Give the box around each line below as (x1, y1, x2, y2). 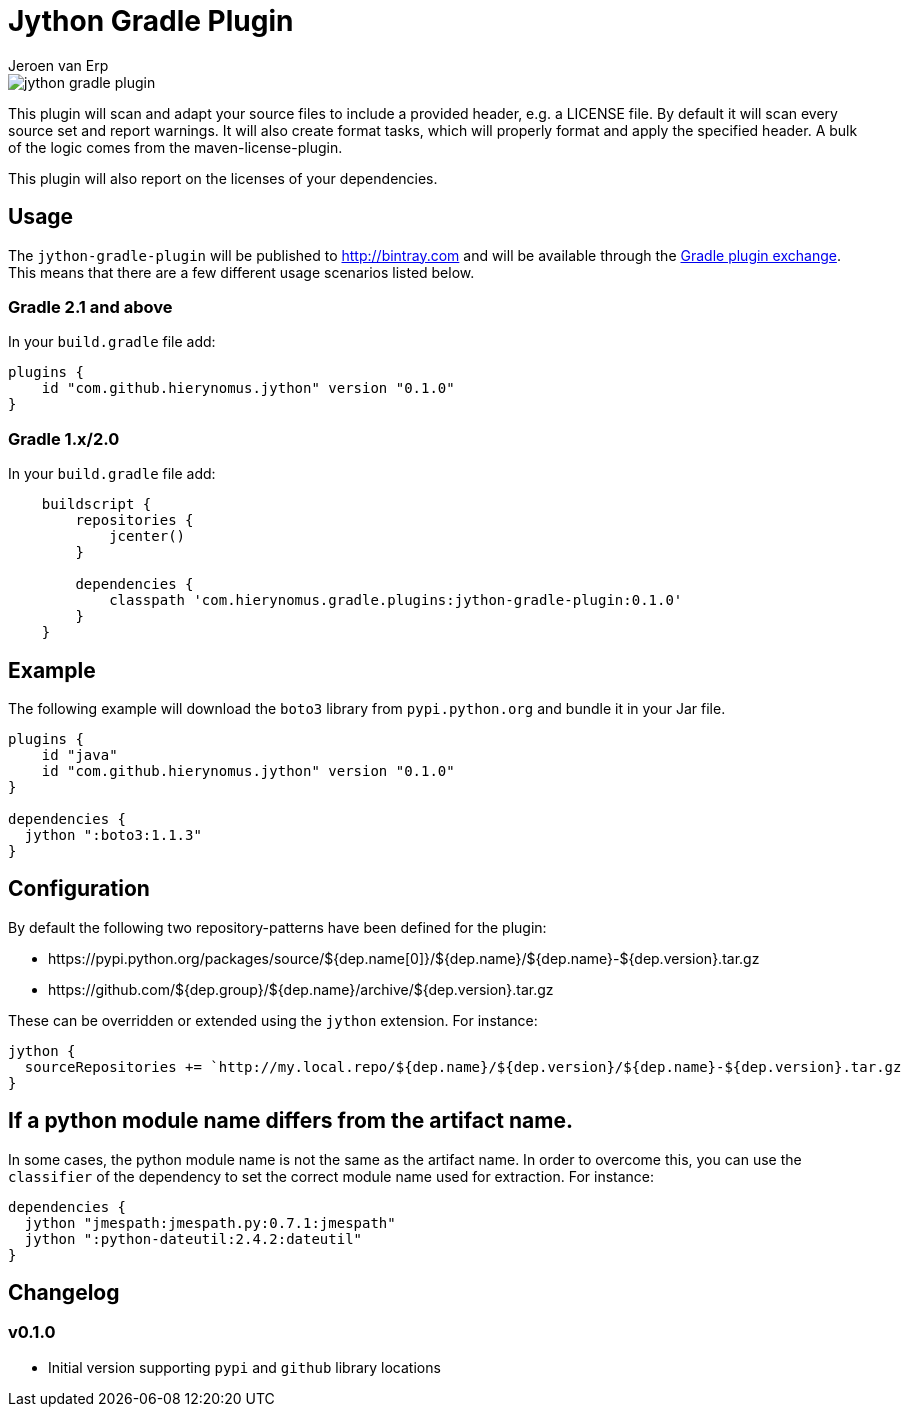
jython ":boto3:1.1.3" (24, 826, 202, 843)
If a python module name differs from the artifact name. (8, 1108, 573, 1134)
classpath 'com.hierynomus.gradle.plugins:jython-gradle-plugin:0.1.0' (109, 592, 683, 609)
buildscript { (41, 496, 152, 513)
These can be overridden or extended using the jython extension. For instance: (8, 1011, 538, 1029)
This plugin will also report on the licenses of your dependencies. (8, 169, 438, 187)
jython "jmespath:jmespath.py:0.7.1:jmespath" (24, 1214, 396, 1231)
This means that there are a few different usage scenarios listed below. (8, 263, 475, 281)
